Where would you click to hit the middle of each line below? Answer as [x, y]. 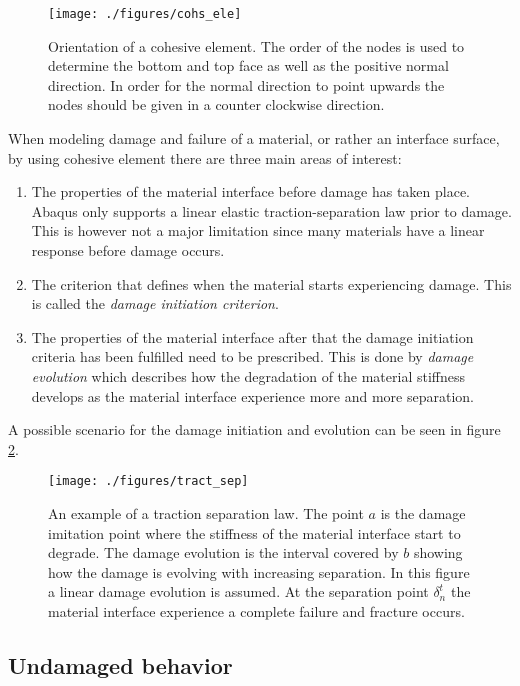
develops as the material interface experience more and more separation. [252, 395]
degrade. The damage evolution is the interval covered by [223, 552]
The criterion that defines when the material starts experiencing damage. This [271, 283]
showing [438, 552]
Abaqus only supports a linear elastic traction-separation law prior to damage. [271, 210]
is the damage [423, 513]
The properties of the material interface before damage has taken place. [251, 191]
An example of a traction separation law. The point [206, 513]
